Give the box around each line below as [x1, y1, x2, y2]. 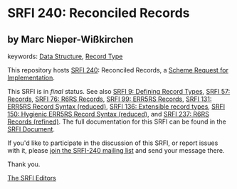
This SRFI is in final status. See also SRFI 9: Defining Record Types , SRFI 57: [7, 87, 231, 95]
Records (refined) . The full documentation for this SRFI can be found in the [7, 117, 226, 126]
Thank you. [7, 160, 41, 168]
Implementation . [7, 73, 56, 82]
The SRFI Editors [7, 174, 57, 182]
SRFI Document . [7, 125, 56, 133]
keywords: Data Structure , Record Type [7, 52, 123, 60]
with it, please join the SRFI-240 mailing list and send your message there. [7, 146, 225, 154]
